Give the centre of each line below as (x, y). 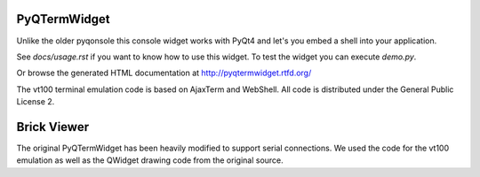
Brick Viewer (52, 127)
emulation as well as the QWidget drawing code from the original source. (150, 160)
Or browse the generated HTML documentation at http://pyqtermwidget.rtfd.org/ (164, 73)
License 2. (36, 102)
